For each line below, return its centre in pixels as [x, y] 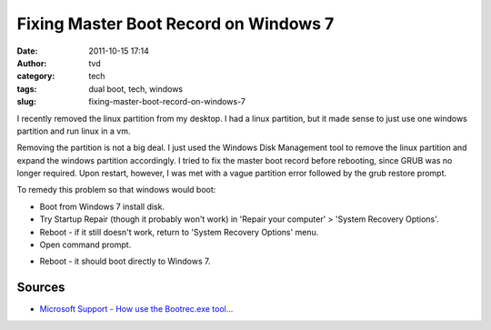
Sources [41, 288]
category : [36, 76]
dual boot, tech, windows [136, 89]
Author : [32, 63]
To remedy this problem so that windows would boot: [116, 190]
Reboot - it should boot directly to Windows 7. [125, 261]
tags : [27, 89]
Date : [27, 51]
